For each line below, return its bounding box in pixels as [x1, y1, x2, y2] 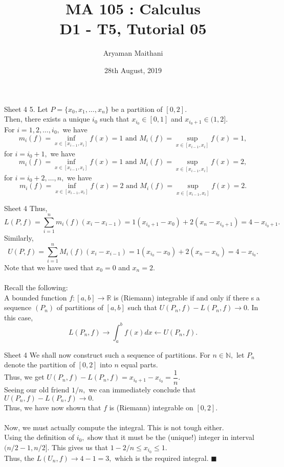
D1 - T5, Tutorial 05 [59, 18, 207, 39]
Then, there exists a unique [4, 113, 90, 124]
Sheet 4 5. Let [4, 103, 48, 114]
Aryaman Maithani [103, 48, 163, 58]
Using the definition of [4, 432, 74, 442]
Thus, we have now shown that [4, 402, 101, 412]
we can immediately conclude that [89, 384, 196, 394]
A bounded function [4, 292, 67, 302]
